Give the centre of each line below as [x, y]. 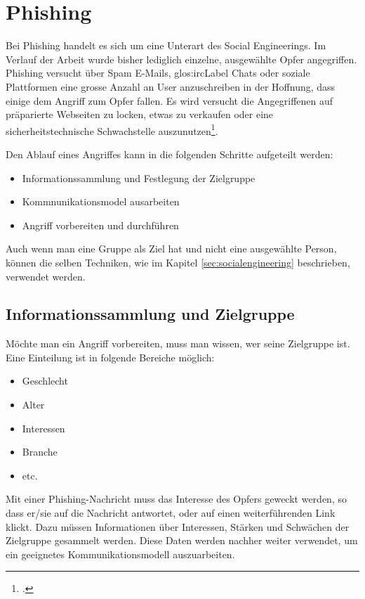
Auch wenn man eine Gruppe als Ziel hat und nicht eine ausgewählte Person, [171, 249]
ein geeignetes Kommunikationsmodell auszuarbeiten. [120, 554]
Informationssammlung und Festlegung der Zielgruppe [139, 178]
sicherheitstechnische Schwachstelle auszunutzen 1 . [112, 129]
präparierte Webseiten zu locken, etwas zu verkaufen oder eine [140, 114]
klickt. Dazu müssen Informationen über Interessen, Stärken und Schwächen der [178, 526]
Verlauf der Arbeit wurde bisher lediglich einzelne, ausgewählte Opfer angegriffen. [181, 59]
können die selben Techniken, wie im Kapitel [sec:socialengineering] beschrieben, [178, 262]
